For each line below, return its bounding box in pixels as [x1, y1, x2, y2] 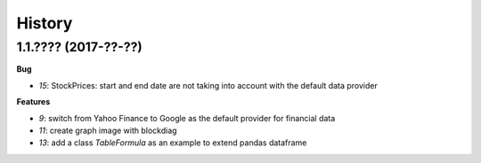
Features [16, 97, 51, 107]
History [16, 13, 73, 33]
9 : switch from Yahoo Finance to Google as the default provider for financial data [38, 113, 336, 123]
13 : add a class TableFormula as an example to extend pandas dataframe [38, 137, 307, 148]
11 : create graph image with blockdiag [38, 125, 177, 136]
